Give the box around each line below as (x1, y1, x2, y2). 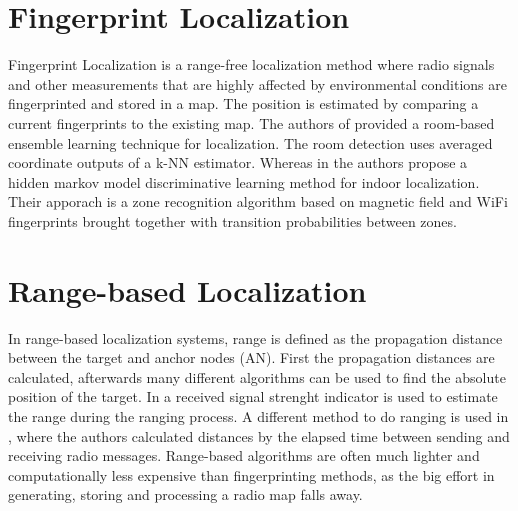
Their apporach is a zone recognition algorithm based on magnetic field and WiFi (8, 191, 508, 212)
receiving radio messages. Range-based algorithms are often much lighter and (8, 445, 480, 466)
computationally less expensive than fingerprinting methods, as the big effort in (8, 464, 495, 485)
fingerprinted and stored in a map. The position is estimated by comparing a (8, 93, 479, 114)
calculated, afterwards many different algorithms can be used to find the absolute (8, 366, 506, 387)
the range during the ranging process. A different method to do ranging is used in (8, 405, 509, 426)
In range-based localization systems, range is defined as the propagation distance (8, 327, 503, 348)
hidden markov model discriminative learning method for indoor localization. (8, 171, 480, 192)
